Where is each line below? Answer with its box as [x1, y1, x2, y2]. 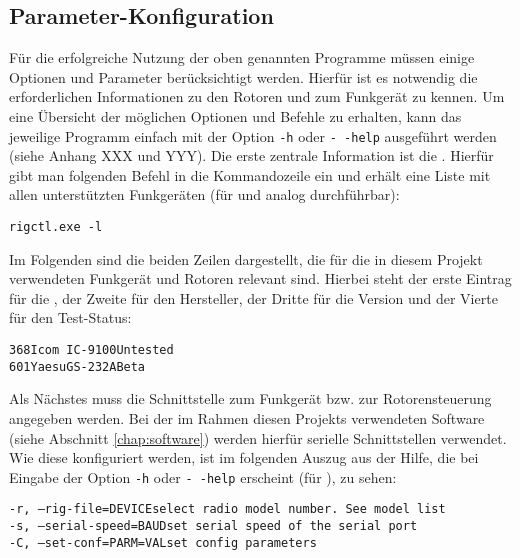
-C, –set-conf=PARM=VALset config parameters [9, 535, 317, 550]
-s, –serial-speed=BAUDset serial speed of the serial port [9, 519, 418, 534]
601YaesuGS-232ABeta [9, 359, 146, 374]
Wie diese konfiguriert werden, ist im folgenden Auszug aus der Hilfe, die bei [9, 447, 479, 468]
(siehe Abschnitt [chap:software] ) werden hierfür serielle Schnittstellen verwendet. [9, 427, 507, 448]
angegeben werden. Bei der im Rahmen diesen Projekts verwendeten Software [9, 407, 485, 428]
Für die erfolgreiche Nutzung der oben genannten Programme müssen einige [9, 47, 475, 68]
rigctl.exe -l [9, 220, 103, 235]
